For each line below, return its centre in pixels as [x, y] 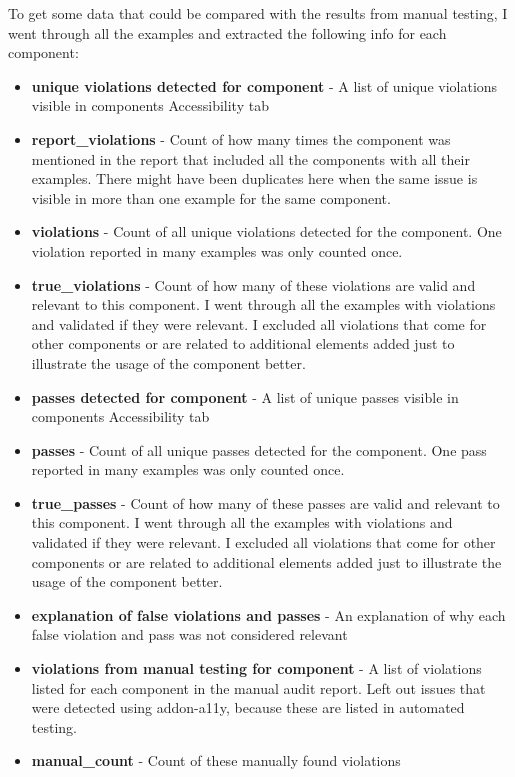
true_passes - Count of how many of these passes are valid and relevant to [265, 502]
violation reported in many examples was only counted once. [217, 250]
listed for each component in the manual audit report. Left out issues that [258, 687]
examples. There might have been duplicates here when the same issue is [254, 178]
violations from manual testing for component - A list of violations [256, 668]
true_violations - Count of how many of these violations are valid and [253, 284]
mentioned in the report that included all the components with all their [250, 158]
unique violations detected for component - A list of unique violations [264, 85]
